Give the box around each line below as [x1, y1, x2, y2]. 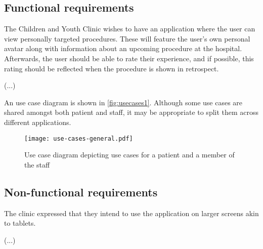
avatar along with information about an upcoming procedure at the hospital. [4, 43, 242, 54]
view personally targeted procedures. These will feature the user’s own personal [4, 33, 250, 44]
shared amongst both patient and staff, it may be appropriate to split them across [4, 107, 259, 117]
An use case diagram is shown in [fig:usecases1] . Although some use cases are [4, 97, 243, 107]
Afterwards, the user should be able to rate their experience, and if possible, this [4, 53, 254, 63]
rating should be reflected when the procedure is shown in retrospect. [4, 63, 219, 73]
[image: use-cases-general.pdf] [24, 135, 133, 142]
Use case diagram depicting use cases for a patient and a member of [24, 149, 235, 160]
